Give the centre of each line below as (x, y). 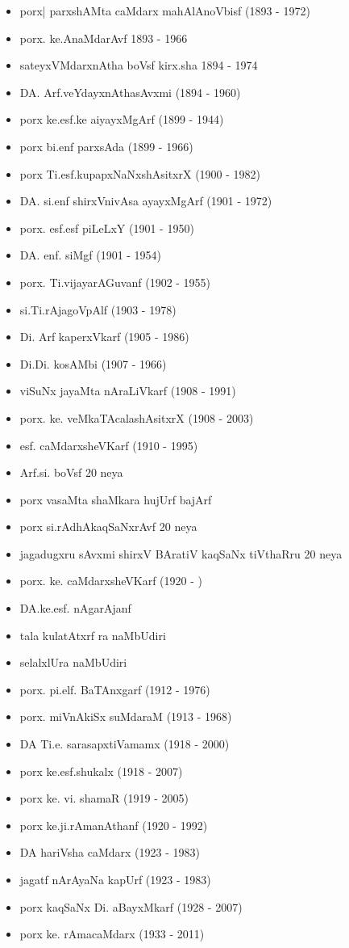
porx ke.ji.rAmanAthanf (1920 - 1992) (114, 825)
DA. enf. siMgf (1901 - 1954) (91, 255)
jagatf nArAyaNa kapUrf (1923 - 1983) (115, 879)
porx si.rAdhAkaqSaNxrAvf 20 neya (108, 527)
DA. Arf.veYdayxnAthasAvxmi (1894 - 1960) (130, 92)
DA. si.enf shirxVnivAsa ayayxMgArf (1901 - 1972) (146, 201)
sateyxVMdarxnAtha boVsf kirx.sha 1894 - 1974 (139, 65)
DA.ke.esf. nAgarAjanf (75, 608)
